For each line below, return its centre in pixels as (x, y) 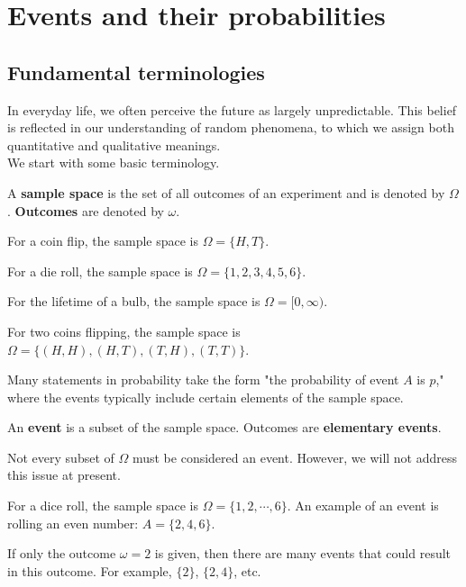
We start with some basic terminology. (114, 163)
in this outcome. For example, (90, 570)
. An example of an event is (363, 506)
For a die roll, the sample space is (100, 271)
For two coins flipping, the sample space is (124, 331)
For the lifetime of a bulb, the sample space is (134, 301)
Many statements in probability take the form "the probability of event (203, 379)
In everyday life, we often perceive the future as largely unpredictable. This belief (232, 109)
